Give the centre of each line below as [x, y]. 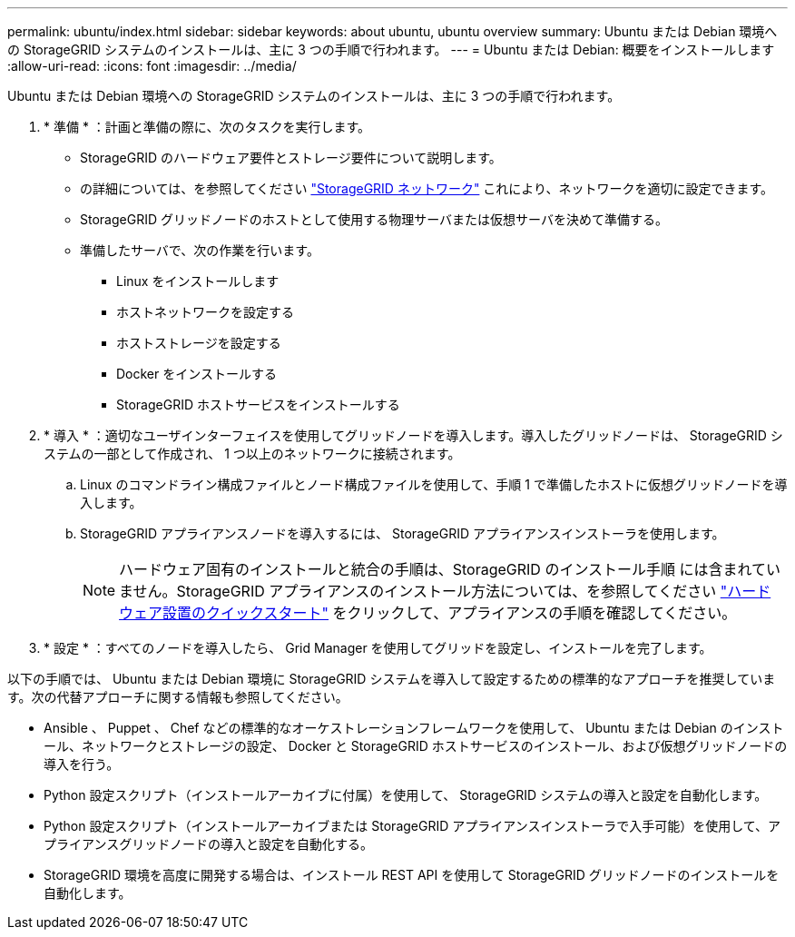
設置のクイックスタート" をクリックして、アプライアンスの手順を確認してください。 [450, 613]
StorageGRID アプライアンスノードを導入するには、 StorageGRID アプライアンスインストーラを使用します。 [402, 533]
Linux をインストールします [198, 281]
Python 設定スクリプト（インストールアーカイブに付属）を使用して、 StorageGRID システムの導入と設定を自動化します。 [406, 795]
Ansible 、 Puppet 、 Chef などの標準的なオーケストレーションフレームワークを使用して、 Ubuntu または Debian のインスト [414, 728]
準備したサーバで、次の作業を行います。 [200, 250]
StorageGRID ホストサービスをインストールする [258, 404]
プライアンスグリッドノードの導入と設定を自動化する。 [208, 844]
